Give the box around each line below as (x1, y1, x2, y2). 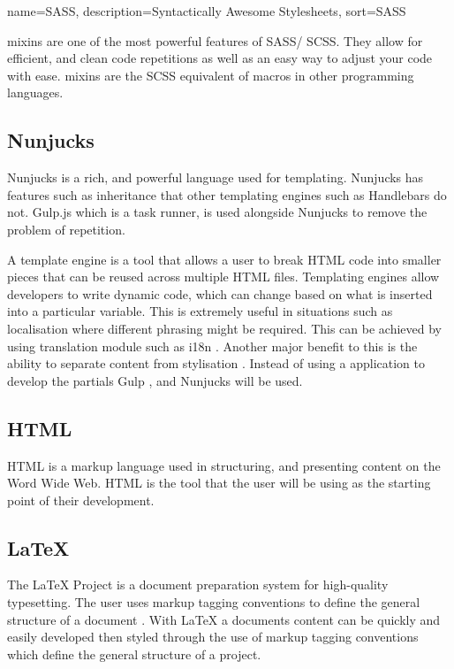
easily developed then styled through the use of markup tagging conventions (7, 627, 419, 646)
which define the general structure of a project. (7, 644, 261, 663)
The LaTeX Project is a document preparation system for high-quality (7, 575, 389, 594)
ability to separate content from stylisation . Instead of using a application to (7, 354, 425, 373)
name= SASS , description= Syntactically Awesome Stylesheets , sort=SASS (7, 2, 406, 19)
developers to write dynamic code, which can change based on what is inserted (7, 284, 433, 303)
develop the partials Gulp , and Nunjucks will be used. (7, 371, 303, 389)
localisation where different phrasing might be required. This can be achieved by (7, 319, 442, 337)
